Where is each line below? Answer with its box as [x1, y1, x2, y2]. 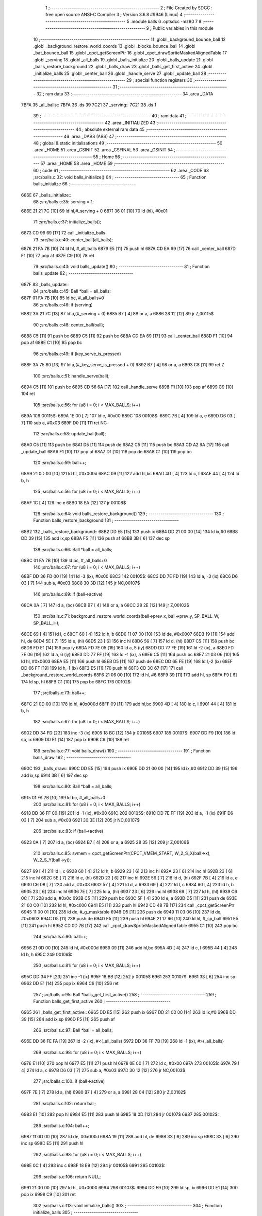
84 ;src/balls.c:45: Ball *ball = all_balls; [33, 288, 111, 294]
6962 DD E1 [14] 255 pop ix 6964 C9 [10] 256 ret [21, 981, 119, 986]
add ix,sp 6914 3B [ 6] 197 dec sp [21, 772, 88, 778]
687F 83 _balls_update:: [21, 281, 69, 287]
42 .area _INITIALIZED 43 [104, 120, 156, 125]
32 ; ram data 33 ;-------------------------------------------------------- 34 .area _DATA [36, 90, 213, 97]
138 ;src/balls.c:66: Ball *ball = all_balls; [33, 546, 113, 552]
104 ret [21, 391, 35, 396]
